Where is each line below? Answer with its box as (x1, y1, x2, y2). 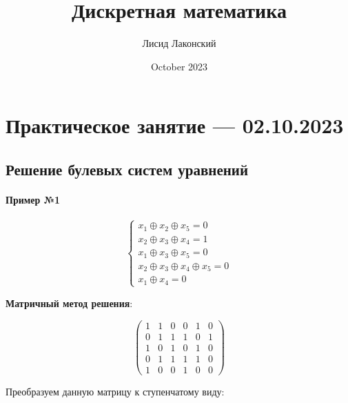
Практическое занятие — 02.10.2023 (6, 111, 344, 139)
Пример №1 (6, 192, 61, 206)
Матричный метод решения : (6, 296, 133, 310)
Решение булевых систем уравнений (6, 158, 249, 179)
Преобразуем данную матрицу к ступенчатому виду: (6, 384, 225, 398)
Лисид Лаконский (142, 36, 216, 50)
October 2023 (150, 59, 208, 73)
